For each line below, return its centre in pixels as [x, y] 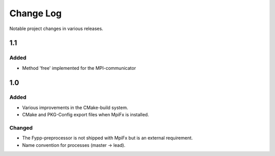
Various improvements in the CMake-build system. [75, 108]
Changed [21, 128]
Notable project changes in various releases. [56, 29]
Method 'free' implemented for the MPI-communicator [79, 68]
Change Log [36, 13]
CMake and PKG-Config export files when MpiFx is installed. [86, 115]
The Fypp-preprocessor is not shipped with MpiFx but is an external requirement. [107, 138]
